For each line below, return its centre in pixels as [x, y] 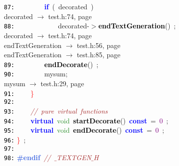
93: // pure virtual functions [56, 110]
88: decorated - [47, 26]
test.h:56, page [99, 45]
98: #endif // [27, 157]
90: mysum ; [36, 74]
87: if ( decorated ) [49, 6]
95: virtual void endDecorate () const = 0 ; [84, 130]
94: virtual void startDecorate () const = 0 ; [86, 120]
